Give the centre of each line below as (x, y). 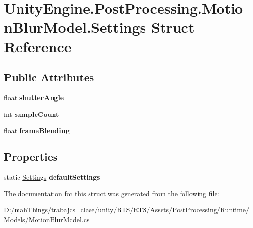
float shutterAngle (34, 97)
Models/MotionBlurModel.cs (47, 219)
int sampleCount (32, 114)
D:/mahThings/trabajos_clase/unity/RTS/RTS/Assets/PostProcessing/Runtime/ (127, 210)
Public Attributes (49, 77)
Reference (38, 46)
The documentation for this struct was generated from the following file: (112, 193)
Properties (31, 157)
